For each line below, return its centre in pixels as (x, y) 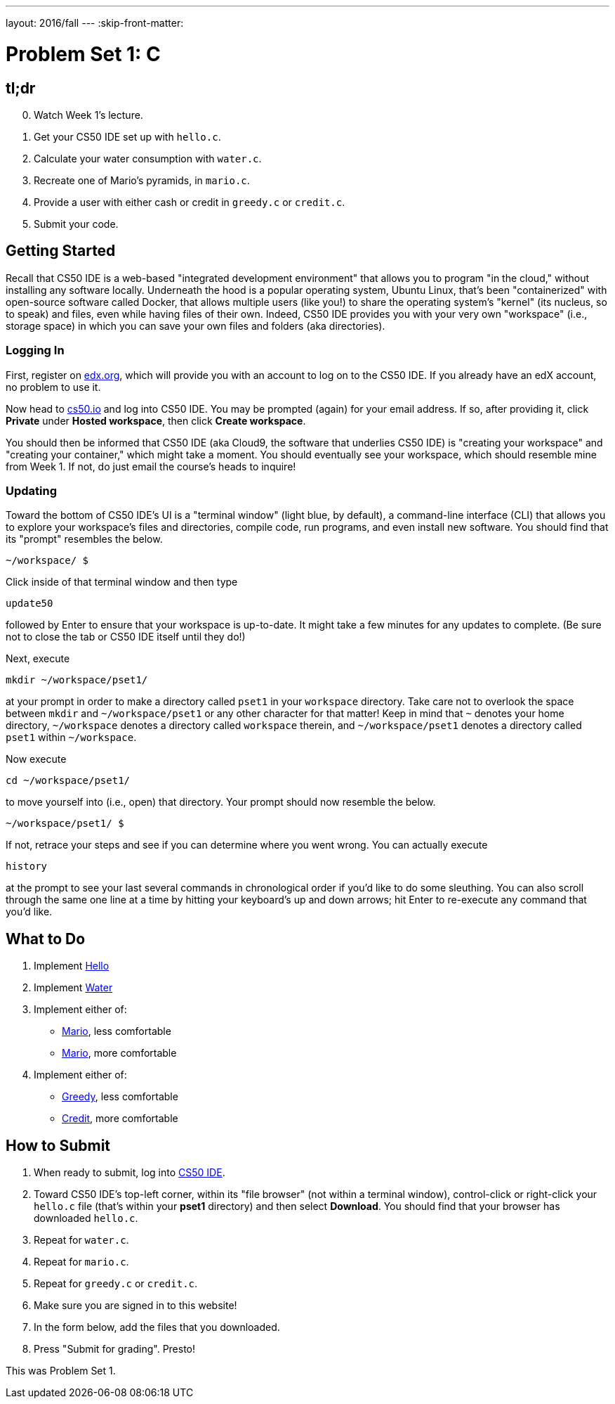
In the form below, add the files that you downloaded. (157, 1327)
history (27, 867)
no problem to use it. (53, 387)
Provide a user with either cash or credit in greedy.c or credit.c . (190, 202)
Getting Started (61, 251)
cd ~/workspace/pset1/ (68, 781)
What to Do (46, 939)
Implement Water (73, 988)
